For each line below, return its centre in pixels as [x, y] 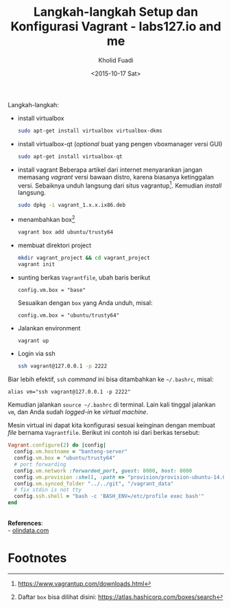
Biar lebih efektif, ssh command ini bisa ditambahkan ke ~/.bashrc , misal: [111, 379]
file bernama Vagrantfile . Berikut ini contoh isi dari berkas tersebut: [104, 433]
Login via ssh [36, 354]
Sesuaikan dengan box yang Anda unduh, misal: [85, 302]
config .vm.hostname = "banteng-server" [71, 452]
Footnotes [37, 558]
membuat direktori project [54, 245]
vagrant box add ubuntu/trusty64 [65, 232]
